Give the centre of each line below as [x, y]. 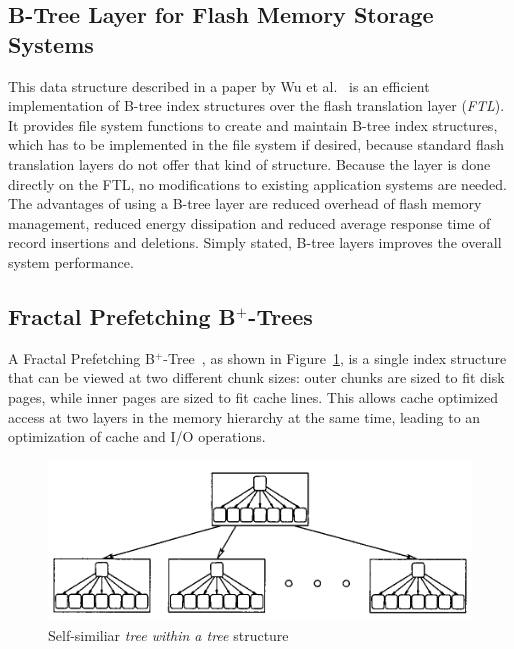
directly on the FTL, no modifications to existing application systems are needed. [258, 183]
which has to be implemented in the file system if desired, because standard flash [256, 144]
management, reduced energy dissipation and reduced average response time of [249, 222]
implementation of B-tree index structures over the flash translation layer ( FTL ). [256, 105]
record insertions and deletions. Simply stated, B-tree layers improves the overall [255, 242]
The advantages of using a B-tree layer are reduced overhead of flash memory [245, 203]
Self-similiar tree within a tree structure [168, 635]
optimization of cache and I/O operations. [137, 436]
